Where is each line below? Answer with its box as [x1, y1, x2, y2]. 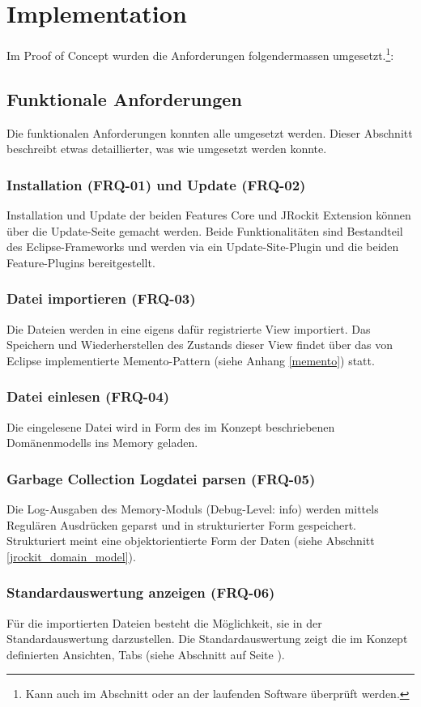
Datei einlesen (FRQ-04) [6, 386, 170, 407]
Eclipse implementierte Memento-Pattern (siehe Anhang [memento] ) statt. [6, 351, 375, 368]
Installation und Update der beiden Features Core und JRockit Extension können [6, 206, 411, 223]
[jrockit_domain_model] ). [6, 547, 136, 564]
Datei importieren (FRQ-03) [6, 288, 196, 309]
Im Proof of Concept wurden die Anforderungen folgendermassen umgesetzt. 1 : [6, 45, 394, 63]
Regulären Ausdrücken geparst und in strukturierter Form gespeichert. [6, 516, 356, 533]
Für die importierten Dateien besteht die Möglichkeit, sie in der [6, 614, 322, 631]
